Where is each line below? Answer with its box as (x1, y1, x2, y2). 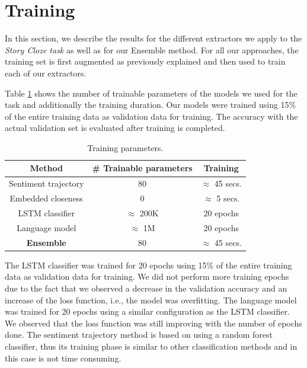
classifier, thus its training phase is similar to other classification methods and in (5, 340, 298, 352)
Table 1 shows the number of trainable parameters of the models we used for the (5, 87, 298, 99)
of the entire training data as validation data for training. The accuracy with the (5, 110, 298, 122)
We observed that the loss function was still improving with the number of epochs (5, 316, 302, 329)
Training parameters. (87, 141, 164, 153)
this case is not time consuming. (5, 351, 121, 364)
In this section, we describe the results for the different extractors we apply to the (5, 32, 302, 44)
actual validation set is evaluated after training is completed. (5, 121, 225, 134)
